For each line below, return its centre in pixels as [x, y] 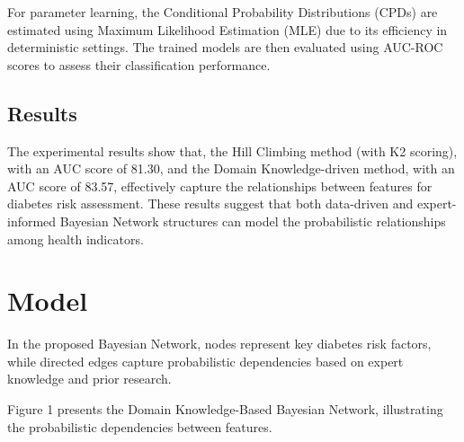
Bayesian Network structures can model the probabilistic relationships [253, 221]
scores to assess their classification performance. [139, 64]
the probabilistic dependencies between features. [140, 426]
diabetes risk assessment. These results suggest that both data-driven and [210, 203]
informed [32, 221]
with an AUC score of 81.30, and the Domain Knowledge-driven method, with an [231, 168]
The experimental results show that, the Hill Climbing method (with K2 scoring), [232, 150]
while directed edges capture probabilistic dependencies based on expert [205, 361]
